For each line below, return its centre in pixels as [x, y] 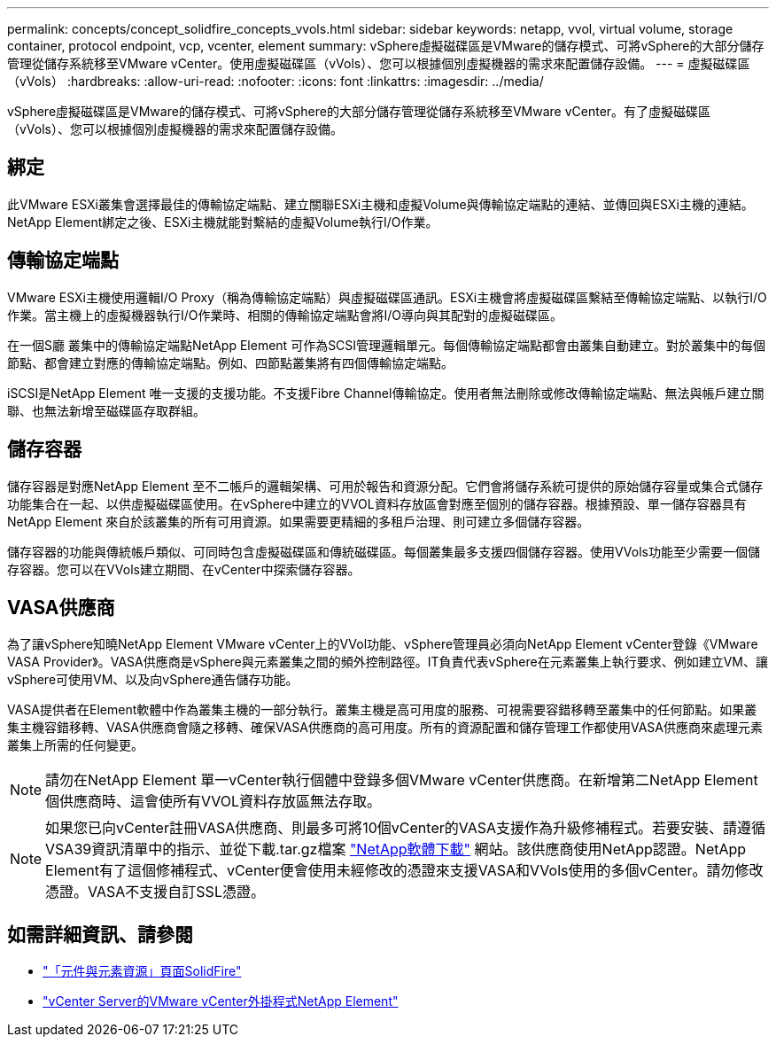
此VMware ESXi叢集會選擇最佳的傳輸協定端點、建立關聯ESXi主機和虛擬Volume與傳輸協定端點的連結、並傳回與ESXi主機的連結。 [380, 204]
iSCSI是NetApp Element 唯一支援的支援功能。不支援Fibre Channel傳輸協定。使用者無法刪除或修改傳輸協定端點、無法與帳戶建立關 [386, 393]
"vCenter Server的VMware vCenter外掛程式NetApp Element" [221, 1001]
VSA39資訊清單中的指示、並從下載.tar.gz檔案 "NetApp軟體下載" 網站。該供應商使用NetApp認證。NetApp [396, 849]
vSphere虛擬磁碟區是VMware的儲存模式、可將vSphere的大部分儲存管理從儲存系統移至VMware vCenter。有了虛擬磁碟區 [359, 111]
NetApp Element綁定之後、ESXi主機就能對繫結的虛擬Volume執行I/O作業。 [223, 222]
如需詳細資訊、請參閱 [100, 934]
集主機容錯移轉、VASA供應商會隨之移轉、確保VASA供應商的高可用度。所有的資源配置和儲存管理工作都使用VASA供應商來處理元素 [385, 728]
